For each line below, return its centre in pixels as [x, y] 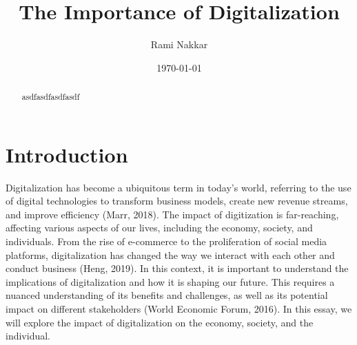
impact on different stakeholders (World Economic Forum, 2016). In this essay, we [179, 309]
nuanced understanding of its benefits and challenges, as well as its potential [167, 295]
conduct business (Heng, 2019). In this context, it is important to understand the [177, 268]
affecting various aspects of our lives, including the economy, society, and [159, 228]
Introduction [67, 154]
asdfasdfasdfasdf [51, 97]
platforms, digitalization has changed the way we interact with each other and [170, 254]
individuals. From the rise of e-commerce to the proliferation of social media [166, 241]
